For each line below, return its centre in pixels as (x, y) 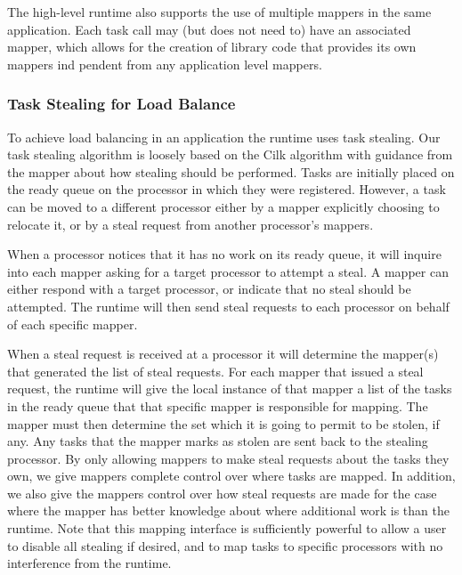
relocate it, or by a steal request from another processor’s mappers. (190, 224)
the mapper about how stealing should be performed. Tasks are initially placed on (231, 171)
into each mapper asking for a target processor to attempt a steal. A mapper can (228, 271)
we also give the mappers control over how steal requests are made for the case (222, 493)
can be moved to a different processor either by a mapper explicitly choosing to (223, 206)
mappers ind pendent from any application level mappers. (165, 64)
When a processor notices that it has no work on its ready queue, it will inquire (224, 254)
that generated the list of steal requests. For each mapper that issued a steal (215, 371)
